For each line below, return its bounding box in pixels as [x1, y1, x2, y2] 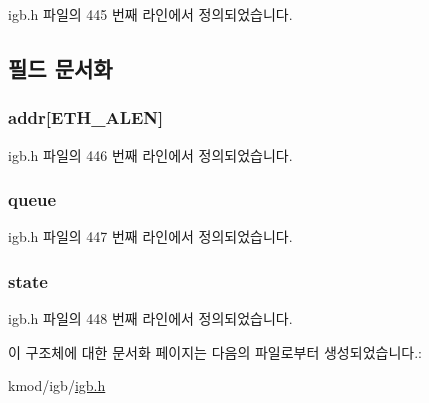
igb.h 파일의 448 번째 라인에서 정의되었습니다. [8, 308, 293, 329]
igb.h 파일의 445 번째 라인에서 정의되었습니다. [8, 4, 293, 24]
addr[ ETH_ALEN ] [8, 105, 164, 130]
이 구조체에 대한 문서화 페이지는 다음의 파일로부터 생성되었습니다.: [8, 341, 422, 362]
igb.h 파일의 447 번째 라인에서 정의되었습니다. [8, 226, 293, 247]
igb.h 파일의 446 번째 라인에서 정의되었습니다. [8, 144, 293, 165]
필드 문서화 [8, 52, 113, 83]
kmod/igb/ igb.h [8, 375, 106, 396]
